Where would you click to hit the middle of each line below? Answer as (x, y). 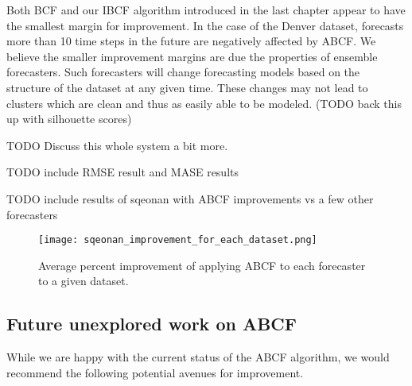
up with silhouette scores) (69, 119)
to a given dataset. (84, 281)
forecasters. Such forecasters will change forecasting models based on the (183, 72)
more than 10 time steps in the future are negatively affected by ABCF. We (191, 41)
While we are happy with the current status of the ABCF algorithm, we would (198, 357)
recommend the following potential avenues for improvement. (155, 372)
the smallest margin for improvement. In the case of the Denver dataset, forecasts (205, 25)
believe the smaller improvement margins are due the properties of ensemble (192, 56)
